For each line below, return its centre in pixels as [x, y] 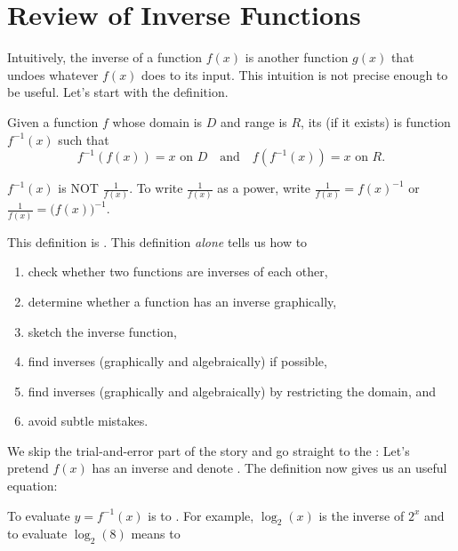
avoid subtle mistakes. [88, 421]
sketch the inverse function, [102, 331]
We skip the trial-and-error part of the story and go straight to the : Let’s [209, 450]
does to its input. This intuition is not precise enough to [295, 74]
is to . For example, [201, 515]
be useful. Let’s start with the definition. [118, 92]
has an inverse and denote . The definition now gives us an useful [269, 468]
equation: [32, 486]
